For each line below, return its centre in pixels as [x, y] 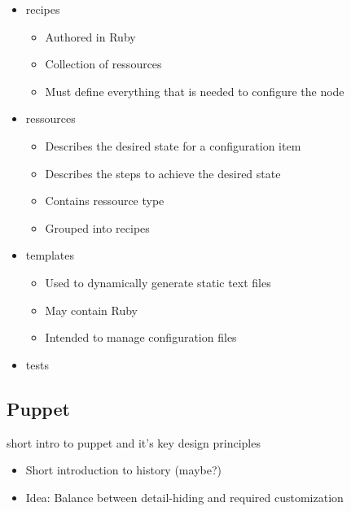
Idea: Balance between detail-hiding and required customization [184, 497]
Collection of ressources [103, 64]
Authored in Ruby [90, 36]
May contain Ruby [91, 310]
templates [50, 255]
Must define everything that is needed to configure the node [195, 91]
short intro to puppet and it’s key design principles [134, 442]
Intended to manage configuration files [141, 337]
